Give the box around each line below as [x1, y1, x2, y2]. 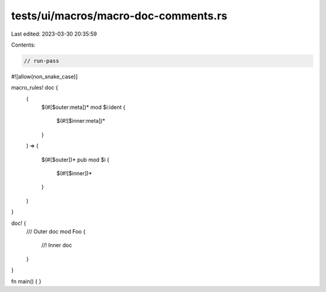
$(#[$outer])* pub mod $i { [41, 156, 110, 163]
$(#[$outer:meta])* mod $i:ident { [41, 103, 126, 111]
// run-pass [24, 57, 60, 64]
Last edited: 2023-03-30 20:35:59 [11, 30, 97, 37]
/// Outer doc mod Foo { [26, 227, 86, 235]
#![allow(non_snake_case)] [11, 73, 78, 80]
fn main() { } [11, 277, 42, 285]
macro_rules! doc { [11, 84, 59, 91]
